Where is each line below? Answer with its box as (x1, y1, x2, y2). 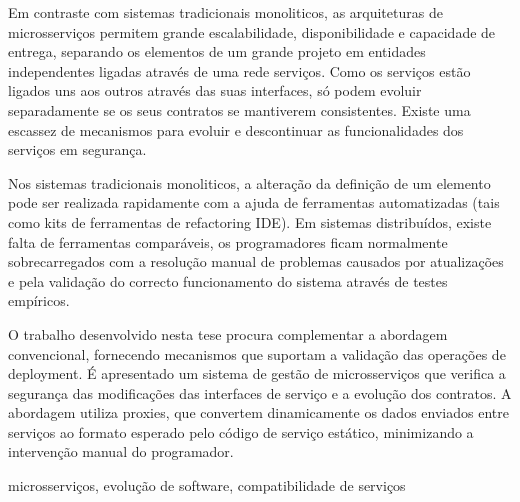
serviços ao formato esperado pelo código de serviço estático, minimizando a (8, 421, 474, 442)
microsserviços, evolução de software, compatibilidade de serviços (8, 475, 406, 496)
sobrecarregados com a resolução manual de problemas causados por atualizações (8, 251, 504, 272)
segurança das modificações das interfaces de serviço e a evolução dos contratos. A (8, 382, 512, 403)
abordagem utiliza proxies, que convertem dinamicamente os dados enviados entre (8, 402, 509, 423)
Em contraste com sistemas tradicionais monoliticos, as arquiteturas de (8, 2, 443, 22)
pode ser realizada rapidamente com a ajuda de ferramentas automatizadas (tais (8, 192, 500, 213)
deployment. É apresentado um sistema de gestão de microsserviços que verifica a (8, 363, 506, 384)
